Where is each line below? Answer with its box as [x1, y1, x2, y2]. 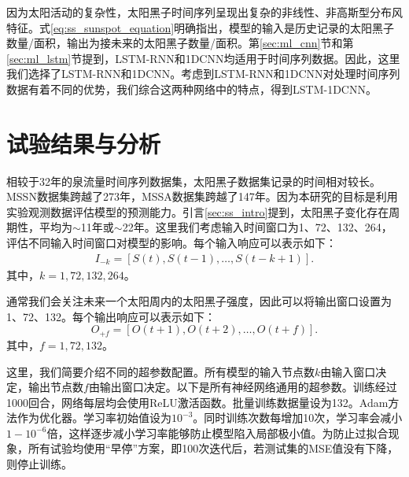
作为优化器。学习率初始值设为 [17, 409, 171, 426]
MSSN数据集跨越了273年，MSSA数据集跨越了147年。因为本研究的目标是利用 [6, 188, 398, 205]
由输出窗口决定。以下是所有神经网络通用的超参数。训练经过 [88, 379, 397, 395]
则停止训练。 [6, 456, 72, 472]
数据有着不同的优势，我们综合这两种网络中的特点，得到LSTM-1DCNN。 [6, 80, 377, 97]
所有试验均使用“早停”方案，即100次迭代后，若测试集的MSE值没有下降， [28, 440, 399, 457]
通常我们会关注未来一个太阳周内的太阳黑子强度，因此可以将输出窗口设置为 [6, 293, 392, 309]
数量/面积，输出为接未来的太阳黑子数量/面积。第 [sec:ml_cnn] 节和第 [6, 35, 354, 51]
